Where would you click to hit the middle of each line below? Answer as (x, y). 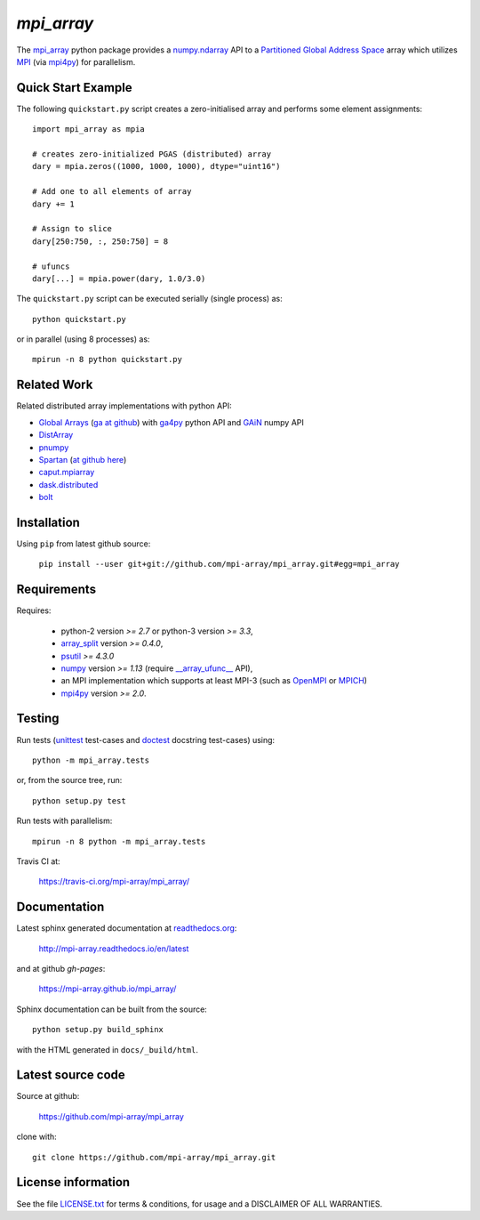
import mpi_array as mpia (89, 129)
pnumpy (54, 447)
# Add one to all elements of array (112, 192)
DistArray (56, 435)
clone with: (36, 1137)
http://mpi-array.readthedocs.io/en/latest (114, 949)
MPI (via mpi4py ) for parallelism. (76, 61)
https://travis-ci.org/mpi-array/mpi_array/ (114, 882)
